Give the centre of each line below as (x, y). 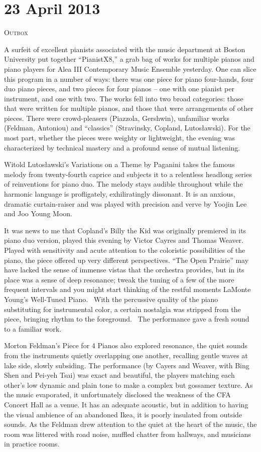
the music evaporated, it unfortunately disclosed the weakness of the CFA (117, 395)
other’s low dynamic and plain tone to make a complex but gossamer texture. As (128, 385)
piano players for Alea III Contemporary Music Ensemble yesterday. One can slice (130, 68)
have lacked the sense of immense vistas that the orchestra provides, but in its (124, 270)
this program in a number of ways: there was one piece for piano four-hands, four (129, 79)
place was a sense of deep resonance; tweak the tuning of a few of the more (119, 279)
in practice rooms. (32, 444)
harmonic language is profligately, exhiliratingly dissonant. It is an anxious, (120, 194)
